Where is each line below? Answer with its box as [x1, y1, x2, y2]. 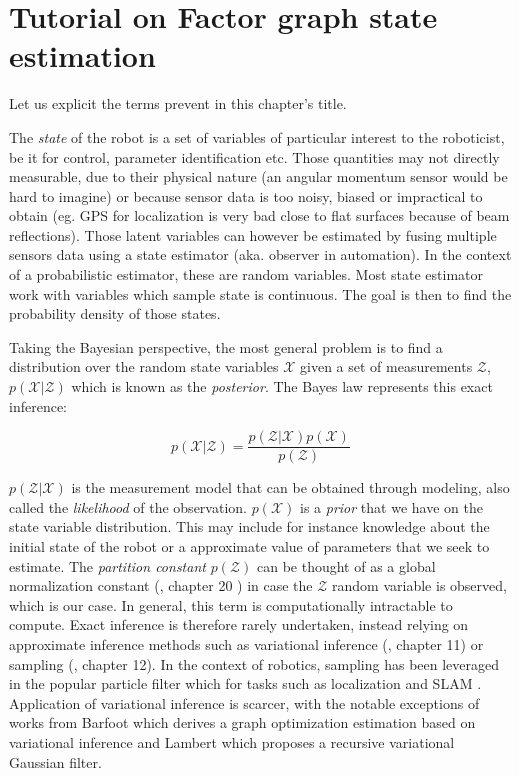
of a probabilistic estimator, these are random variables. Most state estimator [9, 264, 484, 285]
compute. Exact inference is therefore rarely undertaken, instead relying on [9, 614, 469, 635]
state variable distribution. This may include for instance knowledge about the [9, 516, 490, 537]
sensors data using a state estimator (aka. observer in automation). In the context [9, 244, 512, 265]
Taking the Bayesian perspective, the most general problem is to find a [9, 336, 443, 357]
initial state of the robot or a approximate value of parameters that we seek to [9, 536, 490, 557]
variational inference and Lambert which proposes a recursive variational [9, 732, 455, 752]
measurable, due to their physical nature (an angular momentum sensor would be [9, 166, 508, 187]
